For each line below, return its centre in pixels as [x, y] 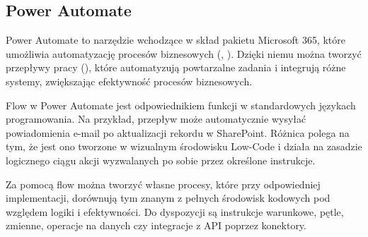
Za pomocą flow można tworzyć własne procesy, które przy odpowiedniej [163, 184]
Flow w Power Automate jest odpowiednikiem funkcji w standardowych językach [181, 105]
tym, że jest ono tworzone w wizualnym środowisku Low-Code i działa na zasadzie [184, 146]
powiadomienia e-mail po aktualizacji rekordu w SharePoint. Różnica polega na [178, 132]
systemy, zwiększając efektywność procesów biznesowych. [129, 81]
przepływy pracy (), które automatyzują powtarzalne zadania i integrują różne [176, 67]
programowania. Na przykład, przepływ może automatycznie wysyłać [156, 119]
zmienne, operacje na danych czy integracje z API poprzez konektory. [156, 225]
